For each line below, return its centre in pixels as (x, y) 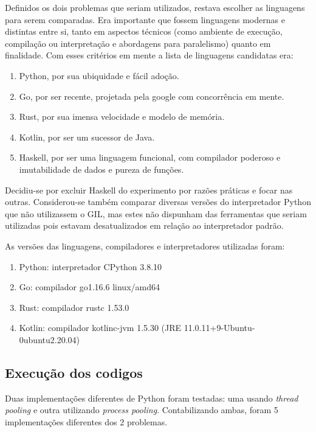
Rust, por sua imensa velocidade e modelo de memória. (122, 117)
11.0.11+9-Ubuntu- (219, 328)
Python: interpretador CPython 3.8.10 (91, 266)
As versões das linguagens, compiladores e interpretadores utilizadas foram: (145, 246)
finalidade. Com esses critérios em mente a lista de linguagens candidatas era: (149, 55)
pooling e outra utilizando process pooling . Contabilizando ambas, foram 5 (142, 410)
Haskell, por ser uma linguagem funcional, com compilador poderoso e (150, 157)
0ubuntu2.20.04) (50, 339)
